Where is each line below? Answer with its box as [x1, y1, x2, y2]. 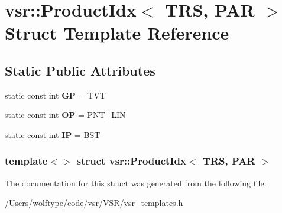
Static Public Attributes [5, 61, 155, 79]
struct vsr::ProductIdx [76, 153, 186, 168]
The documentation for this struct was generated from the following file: [5, 176, 267, 189]
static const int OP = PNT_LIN [5, 109, 126, 121]
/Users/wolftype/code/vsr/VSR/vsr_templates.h [5, 196, 183, 209]
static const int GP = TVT [5, 89, 106, 101]
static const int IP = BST [5, 128, 101, 140]
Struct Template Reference [5, 21, 229, 45]
